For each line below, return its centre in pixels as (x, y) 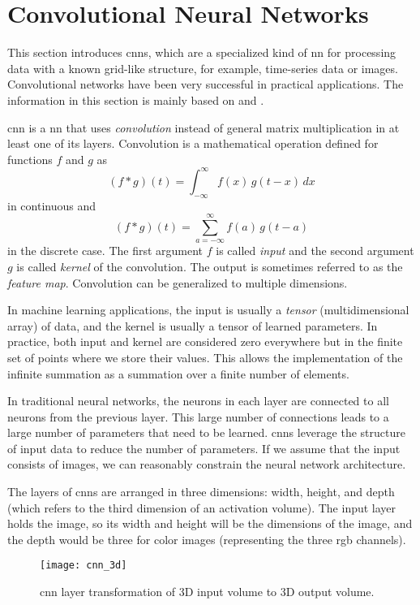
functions (30, 159)
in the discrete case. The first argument (105, 251)
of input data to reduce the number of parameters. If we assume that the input (204, 448)
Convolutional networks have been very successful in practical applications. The (206, 84)
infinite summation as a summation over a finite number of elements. (178, 373)
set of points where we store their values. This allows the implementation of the (205, 357)
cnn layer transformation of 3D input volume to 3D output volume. (207, 592)
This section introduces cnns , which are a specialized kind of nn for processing (202, 52)
